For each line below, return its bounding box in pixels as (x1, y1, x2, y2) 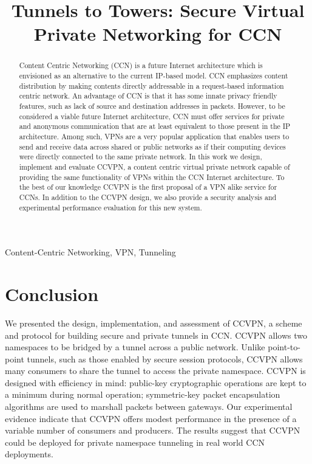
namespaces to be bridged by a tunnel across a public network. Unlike (5, 341, 265, 353)
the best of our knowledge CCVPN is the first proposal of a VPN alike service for (19, 182, 277, 192)
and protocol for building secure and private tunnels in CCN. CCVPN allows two (5, 328, 307, 341)
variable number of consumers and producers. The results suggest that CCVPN (5, 424, 300, 437)
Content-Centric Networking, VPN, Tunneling (5, 246, 176, 258)
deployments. (5, 448, 53, 460)
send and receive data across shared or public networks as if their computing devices (19, 141, 286, 151)
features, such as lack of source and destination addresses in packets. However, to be (19, 100, 285, 111)
